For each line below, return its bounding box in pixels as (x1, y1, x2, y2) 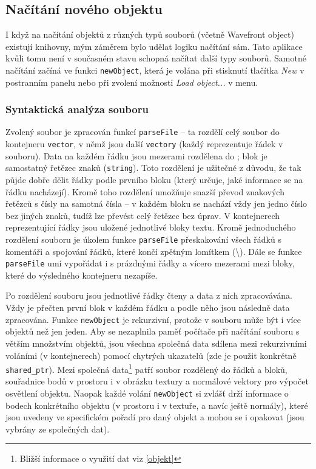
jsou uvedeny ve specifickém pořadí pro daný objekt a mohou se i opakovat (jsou (5, 411, 304, 423)
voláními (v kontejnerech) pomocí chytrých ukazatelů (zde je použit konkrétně (5, 349, 297, 361)
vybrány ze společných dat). (5, 422, 110, 435)
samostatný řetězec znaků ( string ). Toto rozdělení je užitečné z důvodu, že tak (5, 161, 301, 174)
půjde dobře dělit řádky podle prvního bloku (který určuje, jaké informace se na (5, 173, 303, 186)
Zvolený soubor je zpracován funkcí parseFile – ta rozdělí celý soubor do (5, 125, 280, 138)
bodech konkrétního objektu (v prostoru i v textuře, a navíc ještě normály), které (5, 398, 308, 411)
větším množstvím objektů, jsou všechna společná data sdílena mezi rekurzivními (5, 336, 307, 349)
